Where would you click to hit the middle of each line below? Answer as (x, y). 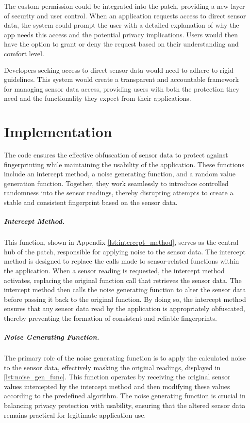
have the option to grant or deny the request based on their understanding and (121, 44)
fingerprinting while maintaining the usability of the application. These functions (124, 164)
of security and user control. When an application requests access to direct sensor (125, 15)
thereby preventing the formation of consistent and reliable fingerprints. (110, 318)
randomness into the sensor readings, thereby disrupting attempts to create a (119, 193)
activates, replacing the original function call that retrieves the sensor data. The (123, 280)
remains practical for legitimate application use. (75, 415)
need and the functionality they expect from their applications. (98, 98)
